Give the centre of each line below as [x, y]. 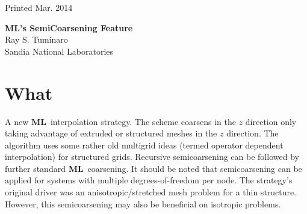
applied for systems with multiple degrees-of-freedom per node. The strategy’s [149, 180]
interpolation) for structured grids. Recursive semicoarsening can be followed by [152, 157]
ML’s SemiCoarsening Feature [69, 27]
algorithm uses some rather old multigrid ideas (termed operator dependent [144, 145]
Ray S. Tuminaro [36, 39]
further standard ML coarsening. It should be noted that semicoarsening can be [153, 168]
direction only [271, 121]
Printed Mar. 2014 [39, 7]
